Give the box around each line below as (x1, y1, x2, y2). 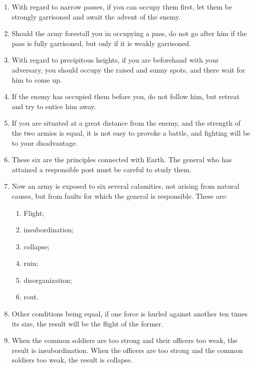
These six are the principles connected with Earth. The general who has (11, 154, 232, 165)
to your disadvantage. (11, 137, 78, 148)
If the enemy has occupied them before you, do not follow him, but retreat (11, 91, 240, 102)
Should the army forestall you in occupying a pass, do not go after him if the (11, 28, 247, 39)
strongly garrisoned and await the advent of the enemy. (11, 11, 181, 22)
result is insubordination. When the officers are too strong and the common (11, 344, 243, 355)
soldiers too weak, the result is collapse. (11, 354, 133, 365)
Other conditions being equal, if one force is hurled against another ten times (11, 308, 248, 319)
